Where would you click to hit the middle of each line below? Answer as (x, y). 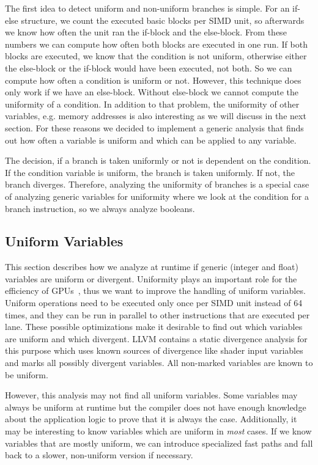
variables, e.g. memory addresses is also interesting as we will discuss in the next (156, 116)
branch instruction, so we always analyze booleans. (100, 208)
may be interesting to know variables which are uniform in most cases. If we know (158, 431)
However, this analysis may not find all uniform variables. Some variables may (151, 395)
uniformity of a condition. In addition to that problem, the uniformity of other (152, 104)
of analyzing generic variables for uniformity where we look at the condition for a (157, 196)
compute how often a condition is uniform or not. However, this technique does (153, 80)
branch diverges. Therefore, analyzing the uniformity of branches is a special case (157, 184)
